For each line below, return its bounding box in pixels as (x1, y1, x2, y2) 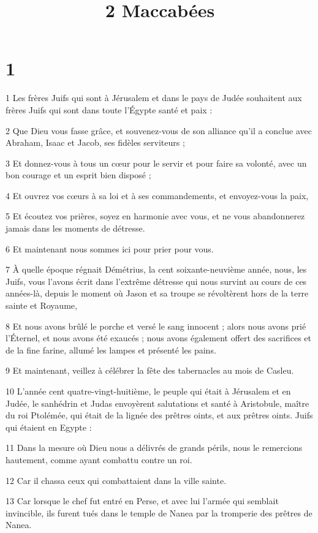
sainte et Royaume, (6, 299, 77, 312)
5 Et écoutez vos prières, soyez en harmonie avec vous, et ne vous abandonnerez (6, 210, 305, 222)
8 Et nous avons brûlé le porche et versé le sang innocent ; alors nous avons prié (6, 319, 306, 332)
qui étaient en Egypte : (6, 420, 92, 433)
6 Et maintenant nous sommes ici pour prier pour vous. (6, 242, 214, 255)
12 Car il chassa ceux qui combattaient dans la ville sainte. (6, 474, 227, 486)
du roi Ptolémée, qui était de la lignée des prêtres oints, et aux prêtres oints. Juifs (6, 409, 313, 421)
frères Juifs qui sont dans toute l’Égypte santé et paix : (6, 103, 213, 116)
